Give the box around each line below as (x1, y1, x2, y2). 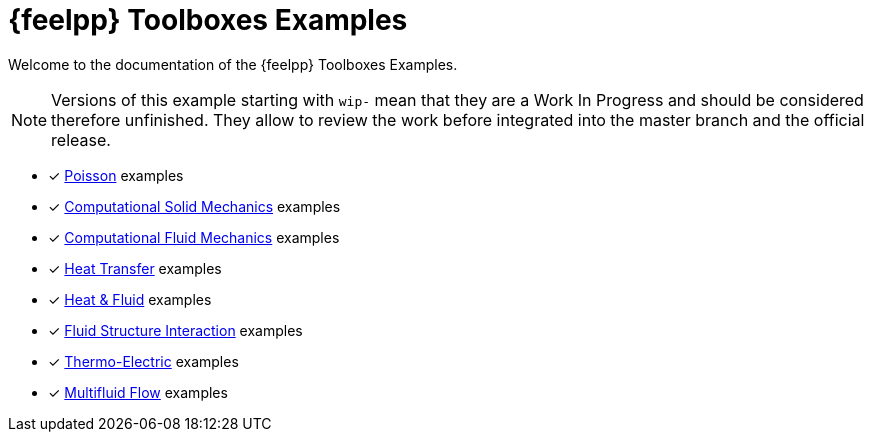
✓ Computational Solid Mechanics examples (48, 197, 341, 215)
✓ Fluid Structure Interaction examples (48, 321, 303, 339)
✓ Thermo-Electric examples (48, 352, 239, 370)
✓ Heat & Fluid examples (48, 290, 212, 308)
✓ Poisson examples (48, 166, 184, 184)
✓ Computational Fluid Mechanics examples (48, 228, 340, 246)
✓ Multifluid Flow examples (48, 383, 228, 401)
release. (51, 129, 111, 150)
